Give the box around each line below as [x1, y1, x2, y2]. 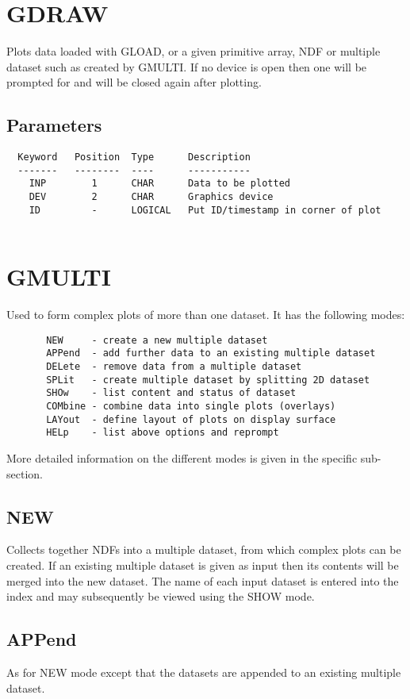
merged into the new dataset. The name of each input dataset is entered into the [6, 572, 399, 589]
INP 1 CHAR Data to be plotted [29, 178, 290, 190]
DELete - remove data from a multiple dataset [46, 361, 302, 373]
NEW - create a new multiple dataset [46, 334, 268, 346]
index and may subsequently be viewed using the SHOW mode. [6, 588, 315, 605]
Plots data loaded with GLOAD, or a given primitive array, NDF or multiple [6, 43, 381, 60]
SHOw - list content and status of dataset [46, 387, 297, 399]
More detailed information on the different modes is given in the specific [6, 450, 358, 467]
